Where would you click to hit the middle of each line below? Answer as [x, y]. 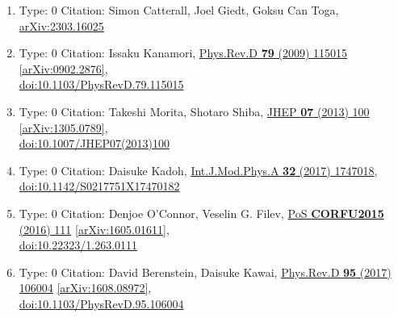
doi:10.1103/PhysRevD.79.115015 [101, 84]
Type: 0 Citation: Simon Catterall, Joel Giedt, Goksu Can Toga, [179, 10]
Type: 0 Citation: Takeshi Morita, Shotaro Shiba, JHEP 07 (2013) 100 [194, 111]
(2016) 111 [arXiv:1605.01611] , [94, 229]
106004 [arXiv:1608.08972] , [85, 288]
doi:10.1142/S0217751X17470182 [99, 186]
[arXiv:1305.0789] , [63, 127]
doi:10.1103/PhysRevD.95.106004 [101, 303]
